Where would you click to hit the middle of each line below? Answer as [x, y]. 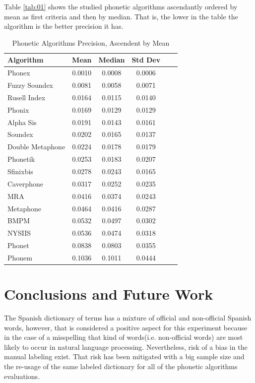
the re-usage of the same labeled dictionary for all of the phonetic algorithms [121, 366]
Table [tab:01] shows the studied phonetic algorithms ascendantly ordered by [121, 6]
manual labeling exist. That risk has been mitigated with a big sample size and [124, 356]
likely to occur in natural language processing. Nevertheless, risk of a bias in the [126, 347]
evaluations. [22, 376]
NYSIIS [19, 233]
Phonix [18, 109]
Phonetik [21, 159]
